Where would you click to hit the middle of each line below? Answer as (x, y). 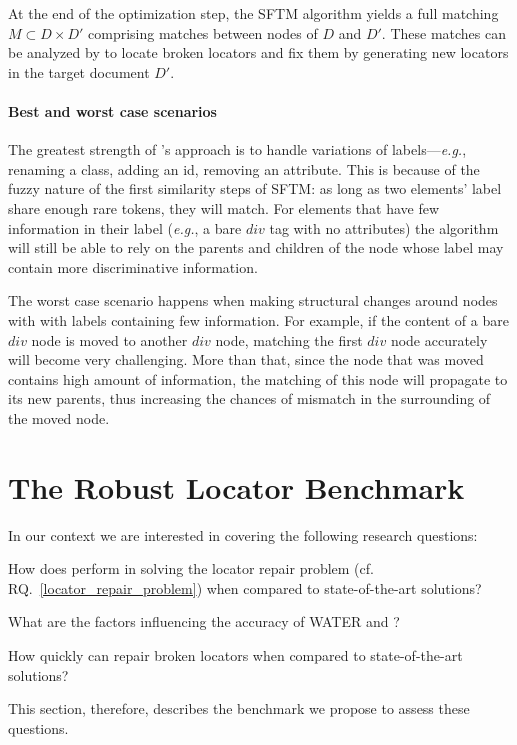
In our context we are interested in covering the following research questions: (243, 534)
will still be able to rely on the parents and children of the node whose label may (256, 247)
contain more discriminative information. (133, 266)
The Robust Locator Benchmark (236, 486)
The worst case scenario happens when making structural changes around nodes (253, 300)
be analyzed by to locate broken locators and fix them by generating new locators (258, 52)
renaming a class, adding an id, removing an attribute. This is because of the (244, 168)
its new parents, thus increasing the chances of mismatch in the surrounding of (249, 398)
